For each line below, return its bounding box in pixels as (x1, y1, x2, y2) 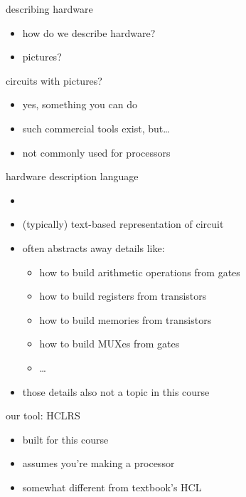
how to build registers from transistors (39, 288, 207, 303)
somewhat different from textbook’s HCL (22, 479, 202, 494)
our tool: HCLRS (6, 408, 80, 423)
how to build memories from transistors (39, 312, 212, 327)
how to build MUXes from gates (39, 336, 180, 351)
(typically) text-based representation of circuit (22, 216, 224, 231)
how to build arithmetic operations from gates (39, 264, 240, 279)
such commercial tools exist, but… (22, 120, 170, 135)
